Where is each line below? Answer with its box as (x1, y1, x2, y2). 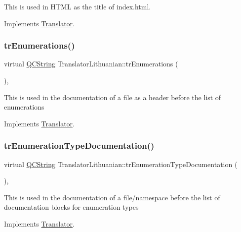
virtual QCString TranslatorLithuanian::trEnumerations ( (4, 58, 178, 69)
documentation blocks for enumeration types (4, 202, 139, 212)
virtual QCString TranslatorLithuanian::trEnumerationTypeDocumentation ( (4, 159, 238, 169)
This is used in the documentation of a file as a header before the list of (4, 92, 221, 102)
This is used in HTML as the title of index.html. (4, 1, 151, 11)
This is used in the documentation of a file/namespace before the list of (4, 192, 220, 202)
